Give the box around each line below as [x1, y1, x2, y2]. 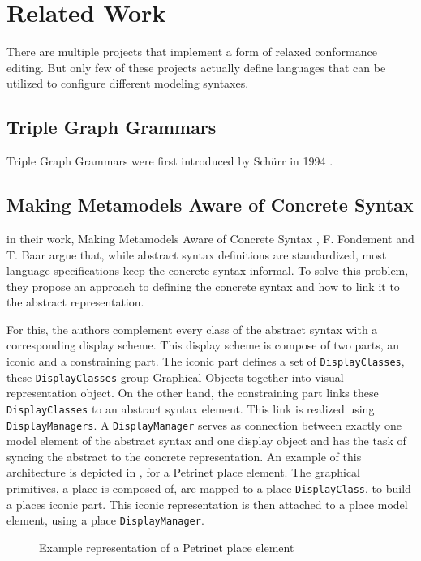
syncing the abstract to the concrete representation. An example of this [6, 448, 362, 465]
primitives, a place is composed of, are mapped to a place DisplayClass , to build [6, 480, 411, 497]
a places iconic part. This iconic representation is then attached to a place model [6, 495, 408, 512]
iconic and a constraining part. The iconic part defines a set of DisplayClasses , [6, 353, 405, 370]
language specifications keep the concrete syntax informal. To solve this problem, [6, 262, 409, 279]
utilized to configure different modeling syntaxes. [6, 75, 249, 92]
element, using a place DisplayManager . [6, 512, 204, 529]
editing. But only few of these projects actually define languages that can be [6, 58, 386, 75]
